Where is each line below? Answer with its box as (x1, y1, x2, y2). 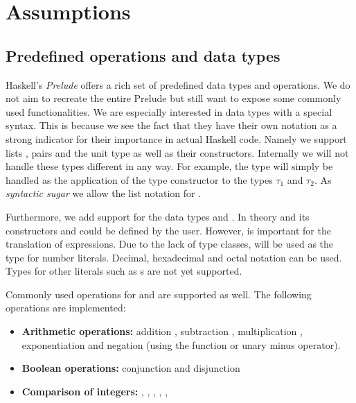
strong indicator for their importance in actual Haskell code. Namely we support (6, 131, 347, 146)
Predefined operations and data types (6, 44, 281, 66)
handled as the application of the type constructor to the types (6, 172, 273, 187)
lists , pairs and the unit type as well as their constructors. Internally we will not (6, 145, 349, 160)
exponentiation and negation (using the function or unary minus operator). (21, 337, 341, 352)
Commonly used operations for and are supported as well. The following (6, 286, 312, 301)
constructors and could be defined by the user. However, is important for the (6, 223, 331, 237)
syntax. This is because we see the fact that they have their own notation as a (6, 118, 337, 132)
